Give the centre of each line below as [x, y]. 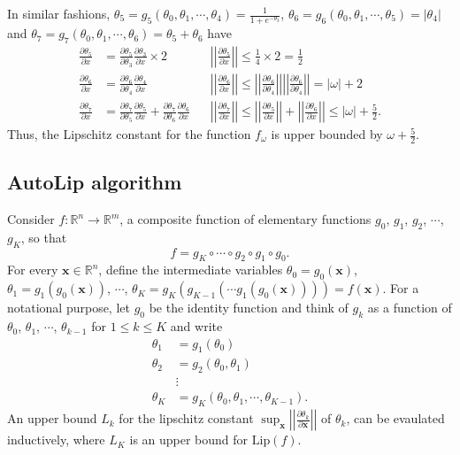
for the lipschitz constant [186, 418]
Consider [31, 219]
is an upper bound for [189, 440]
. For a [401, 288]
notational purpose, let [69, 308]
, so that [44, 237]
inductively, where [56, 440]
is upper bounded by [327, 134]
